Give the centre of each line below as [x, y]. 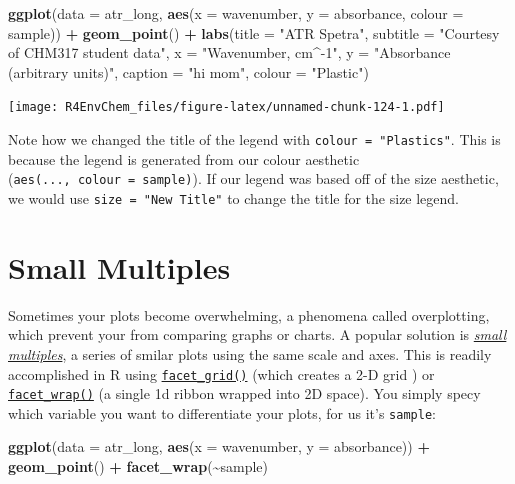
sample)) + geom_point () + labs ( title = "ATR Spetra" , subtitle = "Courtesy [254, 32]
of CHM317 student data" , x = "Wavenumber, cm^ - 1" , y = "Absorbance [229, 52]
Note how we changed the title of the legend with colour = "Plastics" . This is [254, 139]
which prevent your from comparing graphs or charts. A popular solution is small [257, 334]
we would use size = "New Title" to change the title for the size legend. [234, 197]
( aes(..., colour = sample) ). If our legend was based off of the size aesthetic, [253, 178]
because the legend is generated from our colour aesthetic [184, 158]
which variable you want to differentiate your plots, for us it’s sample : [222, 412]
